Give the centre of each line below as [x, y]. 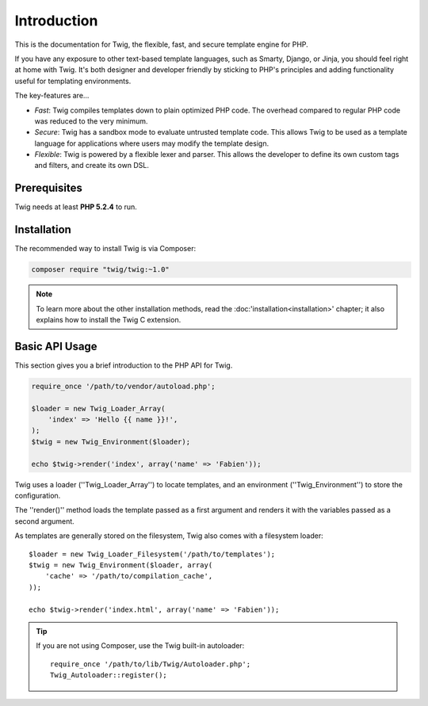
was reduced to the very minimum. [91, 121]
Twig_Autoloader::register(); [109, 675]
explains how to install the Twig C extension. [109, 320]
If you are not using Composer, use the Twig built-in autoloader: [140, 646]
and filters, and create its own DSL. [92, 166]
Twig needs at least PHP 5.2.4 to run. [76, 207]
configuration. [38, 496]
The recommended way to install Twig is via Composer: [105, 249]
